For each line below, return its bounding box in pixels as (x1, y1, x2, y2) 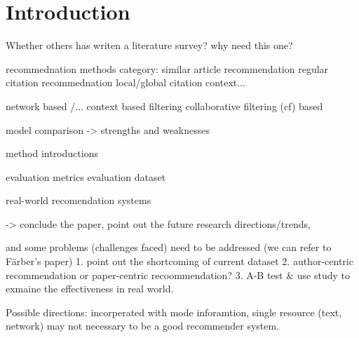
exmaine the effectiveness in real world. (6, 281, 174, 296)
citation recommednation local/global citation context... (6, 75, 245, 90)
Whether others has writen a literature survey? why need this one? (6, 38, 293, 53)
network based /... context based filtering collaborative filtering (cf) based (6, 98, 323, 113)
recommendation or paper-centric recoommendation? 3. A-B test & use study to (6, 267, 350, 282)
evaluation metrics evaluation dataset (6, 169, 166, 184)
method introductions (6, 146, 98, 161)
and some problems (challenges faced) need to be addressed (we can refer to (6, 240, 332, 255)
